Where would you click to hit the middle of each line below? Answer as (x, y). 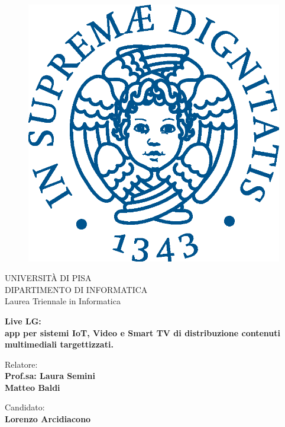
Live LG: (23, 321)
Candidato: (25, 407)
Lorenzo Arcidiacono (48, 419)
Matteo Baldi (33, 387)
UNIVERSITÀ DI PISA (48, 278)
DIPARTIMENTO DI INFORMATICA (76, 289)
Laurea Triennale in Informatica (63, 301)
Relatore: (21, 364)
